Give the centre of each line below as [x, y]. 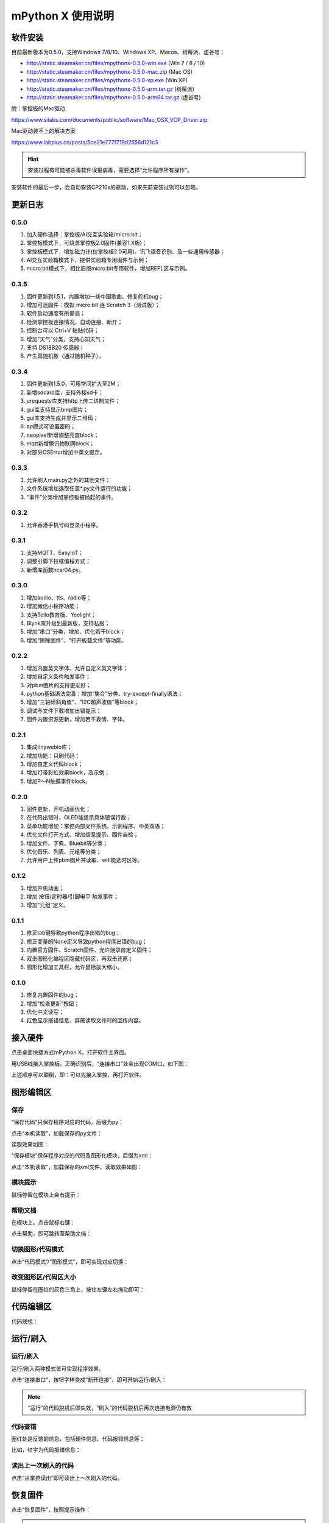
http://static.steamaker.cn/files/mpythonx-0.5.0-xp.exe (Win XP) [107, 80]
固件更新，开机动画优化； [58, 809]
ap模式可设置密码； [51, 426]
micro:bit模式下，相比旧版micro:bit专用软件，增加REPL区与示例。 [108, 269]
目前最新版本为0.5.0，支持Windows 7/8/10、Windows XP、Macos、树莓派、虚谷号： [118, 52]
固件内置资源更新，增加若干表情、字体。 [77, 719]
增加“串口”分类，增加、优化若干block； [76, 632]
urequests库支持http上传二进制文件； [73, 401]
